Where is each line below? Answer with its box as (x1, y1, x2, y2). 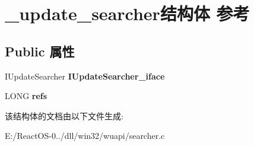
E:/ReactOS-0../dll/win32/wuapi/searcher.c (5, 129, 165, 142)
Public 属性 (5, 42, 75, 60)
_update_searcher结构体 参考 (5, 1, 250, 26)
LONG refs (5, 90, 47, 102)
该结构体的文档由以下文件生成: (5, 109, 123, 122)
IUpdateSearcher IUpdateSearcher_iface (5, 69, 165, 82)
